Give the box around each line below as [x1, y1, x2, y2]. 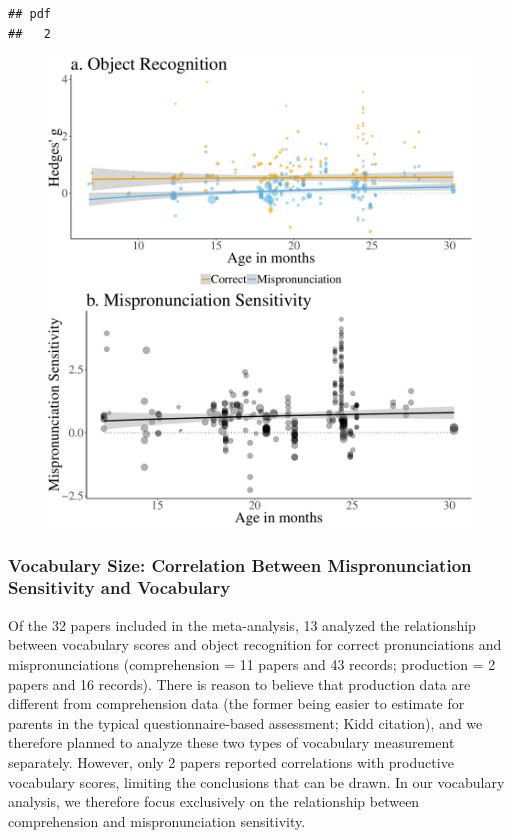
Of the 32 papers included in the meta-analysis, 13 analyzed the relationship [8, 614, 476, 635]
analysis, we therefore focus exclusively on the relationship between [8, 791, 420, 812]
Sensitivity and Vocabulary [8, 575, 231, 600]
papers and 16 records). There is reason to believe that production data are [8, 673, 471, 694]
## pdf [8, 7, 51, 21]
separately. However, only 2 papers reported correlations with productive [8, 751, 454, 772]
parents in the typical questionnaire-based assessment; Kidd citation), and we [8, 712, 483, 733]
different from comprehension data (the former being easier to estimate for [8, 693, 465, 714]
